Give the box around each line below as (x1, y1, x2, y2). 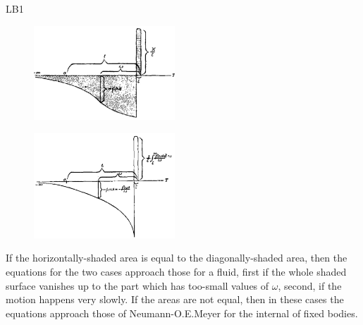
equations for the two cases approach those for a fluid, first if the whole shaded (6, 264, 347, 278)
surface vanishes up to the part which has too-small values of (6, 278, 269, 293)
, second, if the (278, 278, 342, 293)
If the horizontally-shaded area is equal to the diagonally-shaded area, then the (6, 250, 347, 265)
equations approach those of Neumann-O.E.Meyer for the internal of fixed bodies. (6, 305, 358, 320)
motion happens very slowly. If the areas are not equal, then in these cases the (6, 292, 344, 307)
